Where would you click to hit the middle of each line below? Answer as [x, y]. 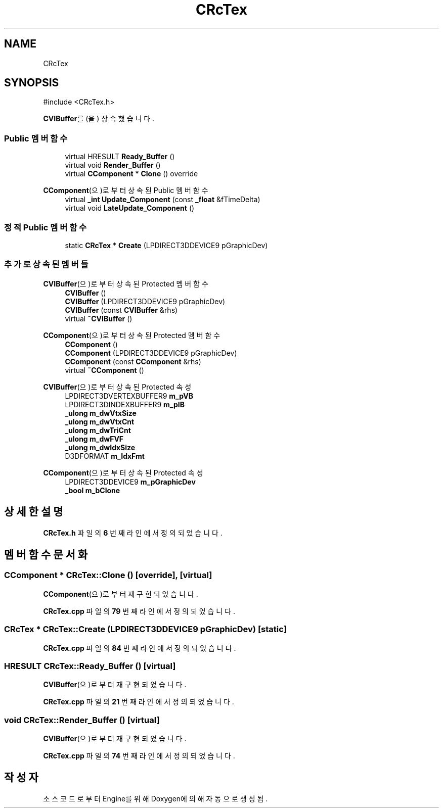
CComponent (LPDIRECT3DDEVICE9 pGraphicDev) [151, 353]
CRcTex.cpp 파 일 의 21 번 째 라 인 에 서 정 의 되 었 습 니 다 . [139, 702]
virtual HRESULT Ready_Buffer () [120, 157]
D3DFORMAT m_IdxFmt [105, 456]
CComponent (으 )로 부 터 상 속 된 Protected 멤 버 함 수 [132, 335]
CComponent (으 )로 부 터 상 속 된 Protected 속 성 [123, 472]
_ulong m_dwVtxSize [101, 413]
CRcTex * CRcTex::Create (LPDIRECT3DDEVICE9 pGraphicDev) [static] [145, 629]
